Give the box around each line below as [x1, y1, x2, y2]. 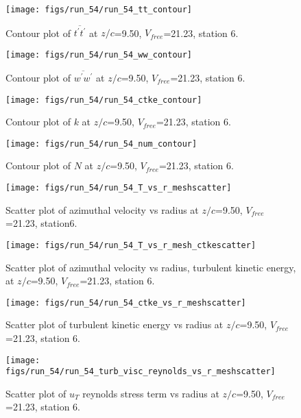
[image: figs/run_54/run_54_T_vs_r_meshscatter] [5, 183, 232, 193]
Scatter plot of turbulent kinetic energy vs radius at [5, 317, 224, 332]
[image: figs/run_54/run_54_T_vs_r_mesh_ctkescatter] [5, 240, 256, 250]
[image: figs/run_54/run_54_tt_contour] [5, 5, 193, 14]
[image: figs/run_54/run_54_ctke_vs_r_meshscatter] [5, 297, 246, 308]
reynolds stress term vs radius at [82, 386, 219, 400]
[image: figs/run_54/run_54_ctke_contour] [5, 95, 202, 105]
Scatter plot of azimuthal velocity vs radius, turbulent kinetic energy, [5, 260, 296, 274]
